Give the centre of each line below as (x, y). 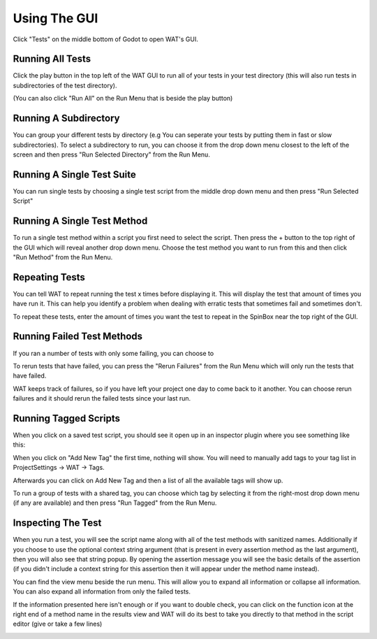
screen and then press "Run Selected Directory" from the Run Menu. (112, 155)
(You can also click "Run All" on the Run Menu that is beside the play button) (123, 99)
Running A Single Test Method (80, 221)
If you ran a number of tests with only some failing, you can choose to (113, 353)
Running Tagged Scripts (66, 418)
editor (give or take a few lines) (58, 624)
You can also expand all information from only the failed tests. (102, 591)
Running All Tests (52, 59)
